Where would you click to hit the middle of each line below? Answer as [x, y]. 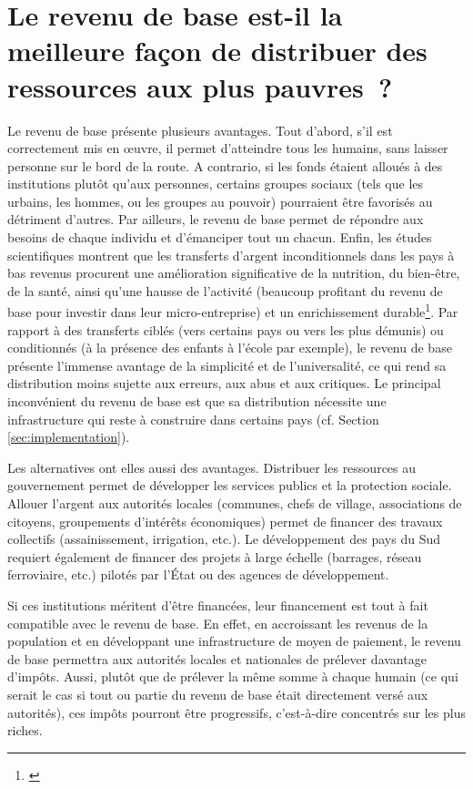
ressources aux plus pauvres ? [200, 86]
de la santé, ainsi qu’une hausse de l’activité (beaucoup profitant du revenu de [225, 290]
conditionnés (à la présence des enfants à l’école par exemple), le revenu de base [230, 348]
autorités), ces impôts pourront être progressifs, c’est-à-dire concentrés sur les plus [236, 712]
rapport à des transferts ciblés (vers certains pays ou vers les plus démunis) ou [226, 329]
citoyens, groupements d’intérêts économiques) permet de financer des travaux [225, 521]
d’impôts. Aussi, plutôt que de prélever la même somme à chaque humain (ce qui [233, 676]
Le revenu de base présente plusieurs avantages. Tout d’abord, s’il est [200, 130]
